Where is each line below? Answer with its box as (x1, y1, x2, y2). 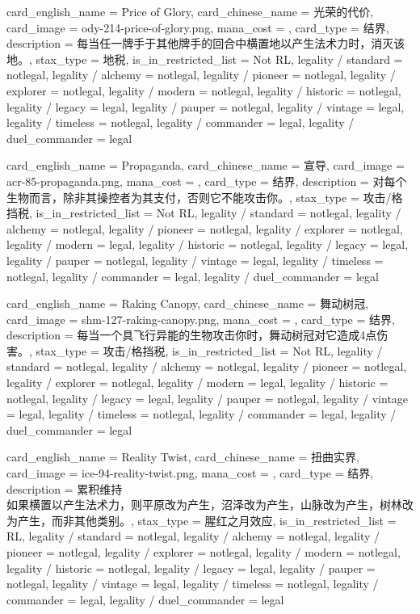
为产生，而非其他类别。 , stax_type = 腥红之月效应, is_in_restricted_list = (6, 511, 397, 528)
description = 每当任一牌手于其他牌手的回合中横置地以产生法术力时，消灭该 (6, 35, 405, 52)
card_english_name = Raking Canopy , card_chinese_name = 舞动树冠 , (6, 295, 369, 312)
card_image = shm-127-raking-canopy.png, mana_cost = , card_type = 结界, (6, 310, 395, 327)
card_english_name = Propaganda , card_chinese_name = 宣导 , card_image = (6, 157, 405, 174)
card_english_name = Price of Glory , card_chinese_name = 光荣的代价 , (6, 3, 374, 19)
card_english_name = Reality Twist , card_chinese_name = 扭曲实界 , (6, 448, 359, 465)
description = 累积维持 (6, 480, 123, 497)
